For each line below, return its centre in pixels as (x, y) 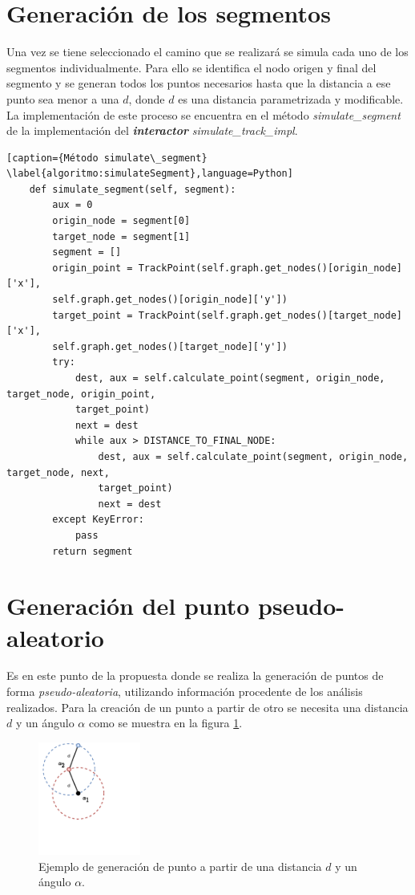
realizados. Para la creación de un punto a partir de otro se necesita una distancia (207, 707)
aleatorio (55, 637)
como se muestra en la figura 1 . (165, 723)
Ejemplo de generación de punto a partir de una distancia (180, 866)
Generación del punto (128, 606)
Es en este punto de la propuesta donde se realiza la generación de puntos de (195, 675)
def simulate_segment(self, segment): (133, 189)
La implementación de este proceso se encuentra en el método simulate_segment (203, 114)
